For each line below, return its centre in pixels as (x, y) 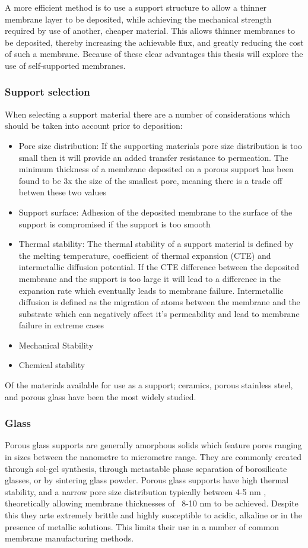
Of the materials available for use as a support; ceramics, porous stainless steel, (149, 385)
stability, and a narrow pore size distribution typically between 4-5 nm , (136, 491)
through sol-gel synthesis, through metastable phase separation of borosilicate (146, 468)
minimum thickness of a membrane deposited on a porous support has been (156, 169)
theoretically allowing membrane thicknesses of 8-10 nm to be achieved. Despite (152, 503)
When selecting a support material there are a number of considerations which (147, 114)
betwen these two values (62, 192)
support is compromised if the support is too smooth (115, 224)
